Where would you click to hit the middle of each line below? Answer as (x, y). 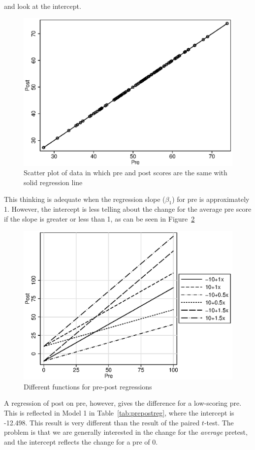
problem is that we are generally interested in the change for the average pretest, (126, 432)
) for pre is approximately (211, 199)
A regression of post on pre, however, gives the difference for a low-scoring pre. (123, 403)
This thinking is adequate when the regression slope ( (85, 199)
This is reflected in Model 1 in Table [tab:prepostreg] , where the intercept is (119, 413)
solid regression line (53, 182)
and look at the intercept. (43, 6)
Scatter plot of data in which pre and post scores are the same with (126, 173)
